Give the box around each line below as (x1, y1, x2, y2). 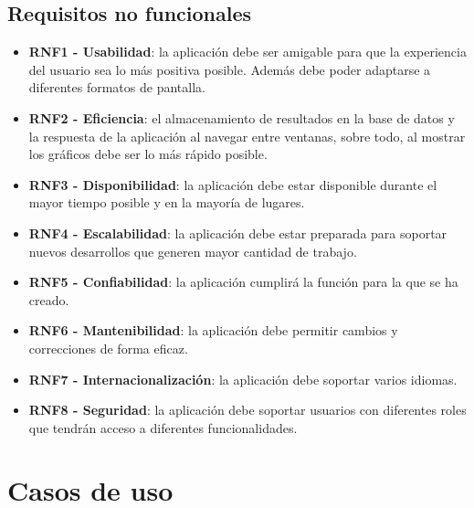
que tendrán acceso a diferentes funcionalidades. (28, 418, 298, 437)
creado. (28, 290, 69, 309)
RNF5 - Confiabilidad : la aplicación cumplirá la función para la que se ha (28, 272, 458, 291)
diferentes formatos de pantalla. (28, 78, 205, 97)
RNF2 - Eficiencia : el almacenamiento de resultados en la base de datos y (28, 108, 455, 127)
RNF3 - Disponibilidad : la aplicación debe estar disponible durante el (28, 175, 437, 194)
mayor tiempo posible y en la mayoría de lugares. (28, 193, 305, 212)
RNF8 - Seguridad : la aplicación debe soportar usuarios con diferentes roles (28, 400, 467, 419)
